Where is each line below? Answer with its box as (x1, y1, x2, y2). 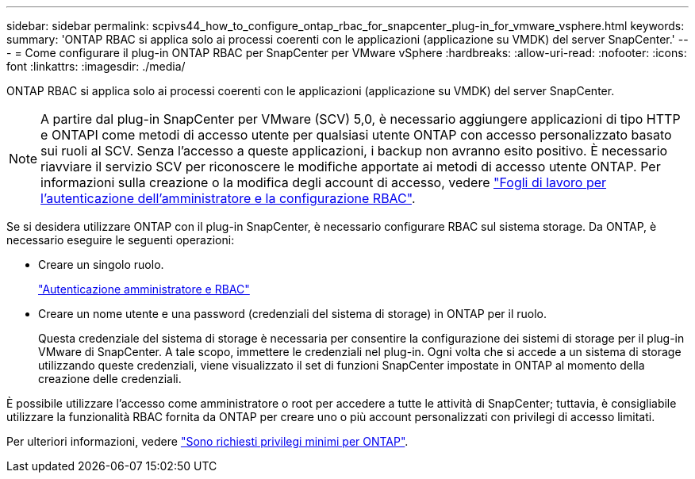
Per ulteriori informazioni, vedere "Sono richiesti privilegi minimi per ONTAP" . (6, 435, 409, 448)
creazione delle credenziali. (38, 372, 182, 385)
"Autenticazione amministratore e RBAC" (38, 282, 250, 296)
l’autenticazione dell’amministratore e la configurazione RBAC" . (40, 190, 416, 206)
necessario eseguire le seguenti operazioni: (6, 233, 235, 247)
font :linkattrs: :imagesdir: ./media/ (6, 59, 186, 73)
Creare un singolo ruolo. (38, 258, 164, 271)
